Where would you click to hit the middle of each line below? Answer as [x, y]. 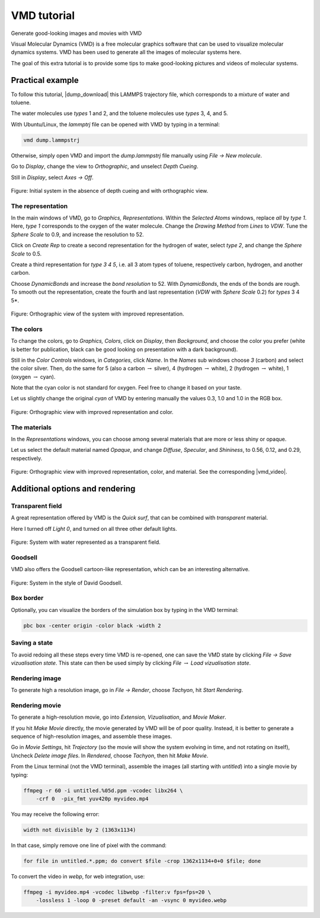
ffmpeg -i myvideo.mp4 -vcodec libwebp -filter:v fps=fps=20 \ [117, 892]
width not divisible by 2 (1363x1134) [80, 830]
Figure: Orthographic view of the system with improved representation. [97, 314]
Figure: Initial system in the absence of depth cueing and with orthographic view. [110, 190]
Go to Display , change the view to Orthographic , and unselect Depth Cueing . [105, 167]
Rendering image [36, 678]
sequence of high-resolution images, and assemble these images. [92, 736]
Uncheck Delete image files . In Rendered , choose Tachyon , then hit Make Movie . [110, 756]
